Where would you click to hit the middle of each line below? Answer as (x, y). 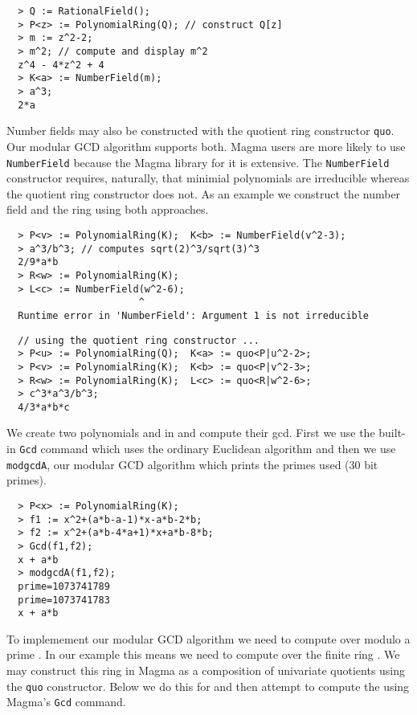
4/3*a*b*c (44, 407)
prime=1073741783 (64, 600)
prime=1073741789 (64, 586)
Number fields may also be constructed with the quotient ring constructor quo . (200, 131)
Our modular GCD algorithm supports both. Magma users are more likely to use (206, 146)
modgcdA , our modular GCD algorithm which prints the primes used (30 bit (192, 464)
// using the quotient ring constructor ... (139, 340)
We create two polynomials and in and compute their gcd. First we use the (191, 433)
